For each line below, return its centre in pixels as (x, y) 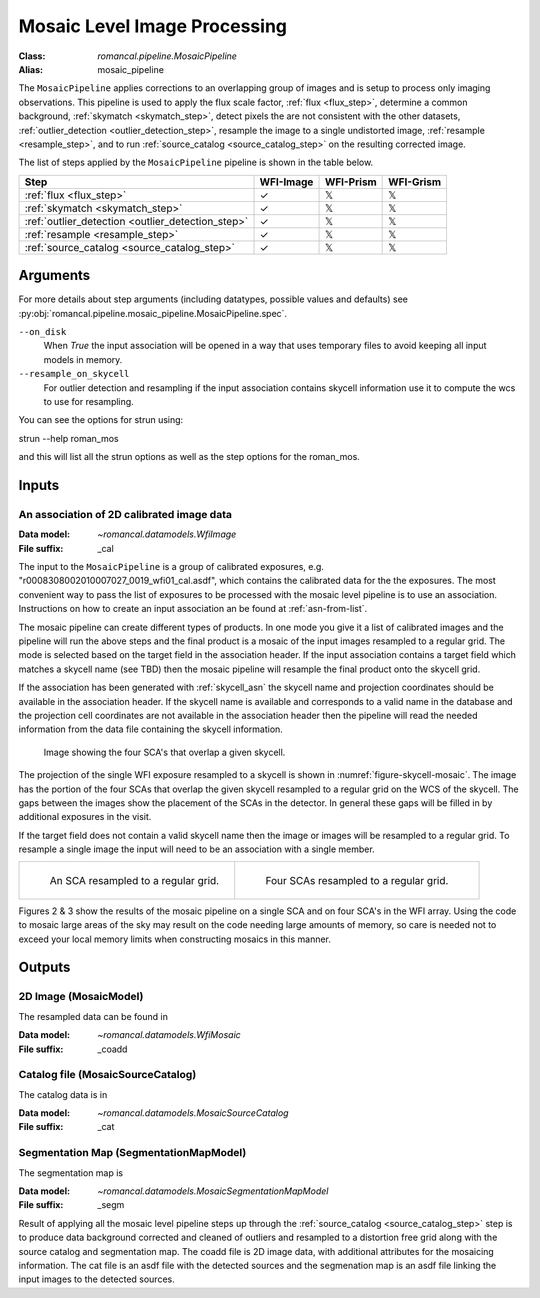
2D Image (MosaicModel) (81, 997)
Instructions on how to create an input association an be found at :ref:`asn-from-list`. (193, 609)
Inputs (39, 485)
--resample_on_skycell (74, 374)
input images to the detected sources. (96, 1279)
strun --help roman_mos (68, 438)
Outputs (44, 967)
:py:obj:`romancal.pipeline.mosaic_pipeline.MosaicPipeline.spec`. (153, 313)
